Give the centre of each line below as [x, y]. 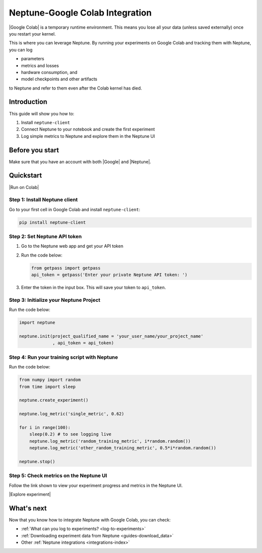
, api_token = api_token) [83, 343]
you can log [21, 50]
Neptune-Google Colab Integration [80, 13]
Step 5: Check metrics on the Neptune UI [58, 476]
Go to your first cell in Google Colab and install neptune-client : [74, 209]
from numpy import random [50, 380]
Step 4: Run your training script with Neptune [64, 357]
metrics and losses [40, 65]
